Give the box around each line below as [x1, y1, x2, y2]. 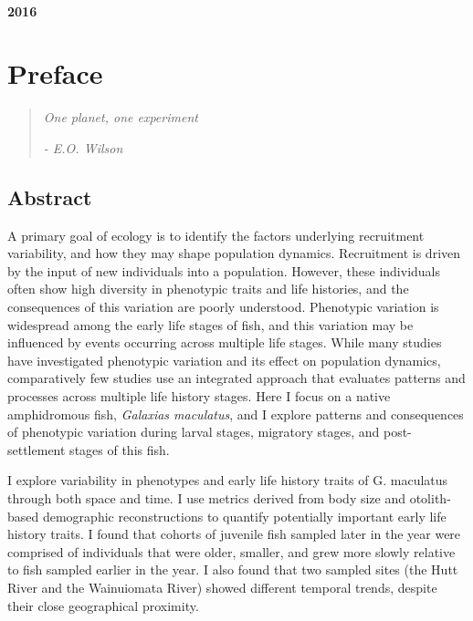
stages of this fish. [69, 440, 170, 459]
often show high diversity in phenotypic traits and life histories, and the [7, 279, 409, 298]
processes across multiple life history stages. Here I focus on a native [7, 387, 391, 406]
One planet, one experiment [43, 108, 198, 127]
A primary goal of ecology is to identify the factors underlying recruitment [7, 225, 425, 244]
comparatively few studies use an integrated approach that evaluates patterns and [7, 368, 466, 388]
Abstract [7, 182, 92, 211]
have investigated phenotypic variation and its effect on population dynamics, [7, 350, 441, 369]
